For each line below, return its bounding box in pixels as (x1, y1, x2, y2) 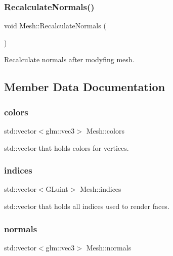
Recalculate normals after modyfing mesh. (4, 54, 135, 65)
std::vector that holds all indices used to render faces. (4, 201, 169, 211)
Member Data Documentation (4, 79, 165, 95)
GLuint (46, 184, 68, 194)
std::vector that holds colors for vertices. (4, 142, 129, 153)
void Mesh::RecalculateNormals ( (4, 20, 106, 31)
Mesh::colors (86, 125, 124, 136)
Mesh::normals (86, 242, 132, 252)
